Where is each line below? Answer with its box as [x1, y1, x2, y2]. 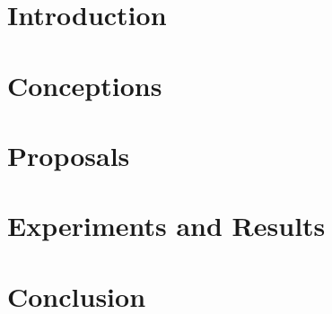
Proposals [7, 136, 130, 173]
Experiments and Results [7, 207, 326, 244]
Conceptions [7, 66, 162, 103]
